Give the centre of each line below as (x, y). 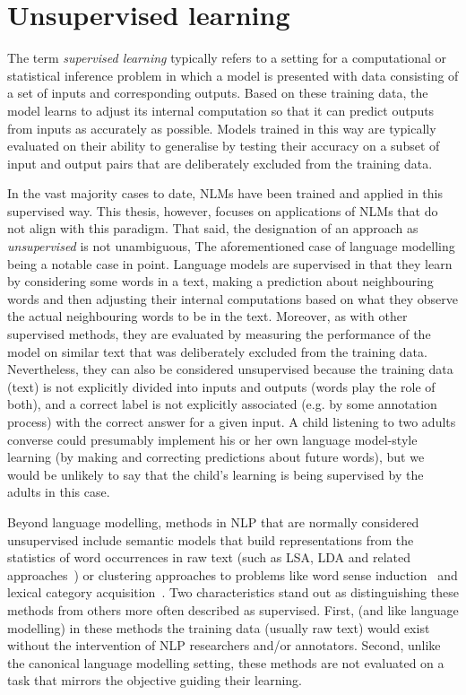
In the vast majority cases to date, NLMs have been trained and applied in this (225, 193)
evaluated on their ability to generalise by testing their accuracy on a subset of (224, 146)
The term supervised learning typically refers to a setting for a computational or (227, 58)
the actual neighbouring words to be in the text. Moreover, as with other (207, 316)
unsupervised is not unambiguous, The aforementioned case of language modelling (231, 246)
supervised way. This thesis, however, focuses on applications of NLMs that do (223, 210)
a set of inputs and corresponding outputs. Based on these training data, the (218, 93)
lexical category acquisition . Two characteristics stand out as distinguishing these (233, 592)
